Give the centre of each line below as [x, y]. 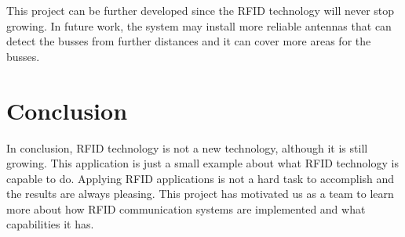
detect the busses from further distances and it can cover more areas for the [189, 41]
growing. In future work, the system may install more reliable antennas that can [199, 25]
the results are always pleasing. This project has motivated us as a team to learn [200, 194]
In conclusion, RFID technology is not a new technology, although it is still [187, 147]
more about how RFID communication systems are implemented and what [186, 208]
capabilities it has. [50, 224]
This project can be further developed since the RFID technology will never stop [201, 10]
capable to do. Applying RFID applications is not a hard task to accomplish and [201, 178]
